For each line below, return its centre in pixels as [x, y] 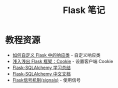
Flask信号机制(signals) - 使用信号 [46, 80]
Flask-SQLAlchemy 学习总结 [41, 67]
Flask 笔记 [84, 10]
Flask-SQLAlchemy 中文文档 [41, 73]
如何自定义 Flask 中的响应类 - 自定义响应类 [56, 55]
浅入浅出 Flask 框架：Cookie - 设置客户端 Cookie [63, 61]
